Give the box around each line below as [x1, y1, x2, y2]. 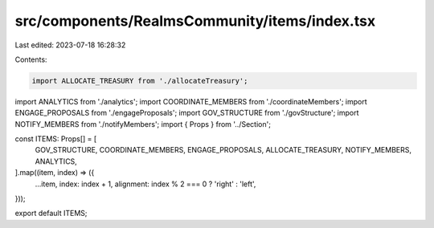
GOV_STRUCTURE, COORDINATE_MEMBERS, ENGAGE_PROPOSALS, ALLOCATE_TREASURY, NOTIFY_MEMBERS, [35, 145, 411, 155]
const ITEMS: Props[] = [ [14, 134, 97, 144]
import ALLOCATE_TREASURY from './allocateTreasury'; [31, 76, 248, 85]
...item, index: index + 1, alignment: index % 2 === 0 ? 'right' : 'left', [35, 179, 256, 189]
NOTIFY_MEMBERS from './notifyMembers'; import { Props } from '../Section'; [14, 119, 271, 128]
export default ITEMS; [14, 209, 88, 218]
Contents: [14, 55, 47, 64]
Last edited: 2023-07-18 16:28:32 [14, 40, 126, 50]
